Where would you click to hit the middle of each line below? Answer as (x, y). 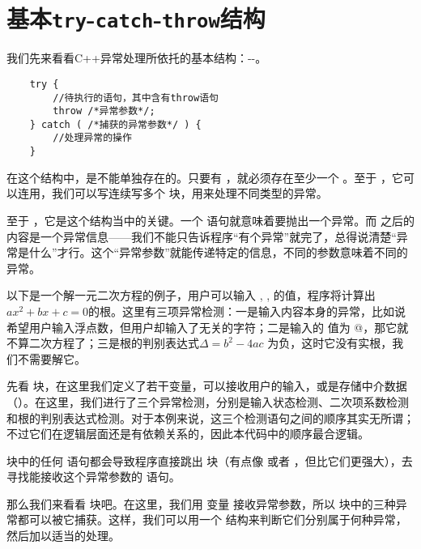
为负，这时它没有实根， (330, 343)
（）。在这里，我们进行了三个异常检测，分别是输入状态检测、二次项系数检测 (208, 401)
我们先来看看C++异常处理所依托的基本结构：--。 (137, 58)
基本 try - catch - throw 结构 (136, 18)
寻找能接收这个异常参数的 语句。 (94, 477)
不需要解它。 (51, 358)
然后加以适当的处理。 (63, 536)
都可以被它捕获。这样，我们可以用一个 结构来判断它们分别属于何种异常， (212, 519)
